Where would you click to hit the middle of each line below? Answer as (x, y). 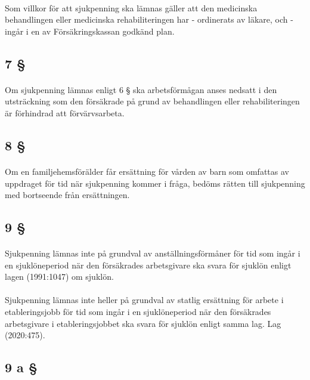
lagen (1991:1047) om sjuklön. (59, 276)
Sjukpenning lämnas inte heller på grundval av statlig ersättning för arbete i (144, 300)
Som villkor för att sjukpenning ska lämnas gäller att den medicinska (131, 7)
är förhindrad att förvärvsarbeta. (65, 112)
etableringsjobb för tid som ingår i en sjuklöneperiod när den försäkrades (138, 312)
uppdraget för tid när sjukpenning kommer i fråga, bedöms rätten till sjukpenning (155, 183)
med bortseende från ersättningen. (67, 195)
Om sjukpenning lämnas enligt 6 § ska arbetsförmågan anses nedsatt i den (141, 89)
